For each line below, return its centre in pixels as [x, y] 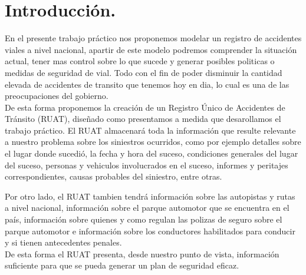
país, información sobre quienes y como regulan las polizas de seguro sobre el [144, 219]
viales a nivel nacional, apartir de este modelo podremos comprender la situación [151, 49]
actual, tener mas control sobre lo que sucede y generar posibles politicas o [140, 61]
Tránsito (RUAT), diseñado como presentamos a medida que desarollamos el [143, 119]
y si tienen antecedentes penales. [63, 242]
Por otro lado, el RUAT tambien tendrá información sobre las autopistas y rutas [150, 196]
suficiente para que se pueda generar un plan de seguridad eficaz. [122, 265]
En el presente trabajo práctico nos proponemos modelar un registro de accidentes [153, 38]
